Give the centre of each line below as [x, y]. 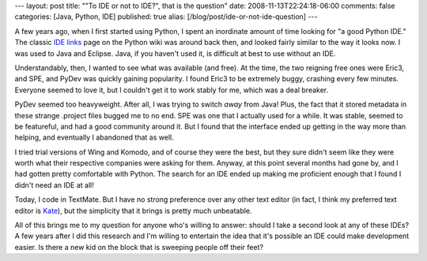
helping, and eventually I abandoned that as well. [94, 137]
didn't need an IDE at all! [54, 185]
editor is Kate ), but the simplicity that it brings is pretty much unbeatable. [133, 211]
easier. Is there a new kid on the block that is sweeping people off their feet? [139, 247]
